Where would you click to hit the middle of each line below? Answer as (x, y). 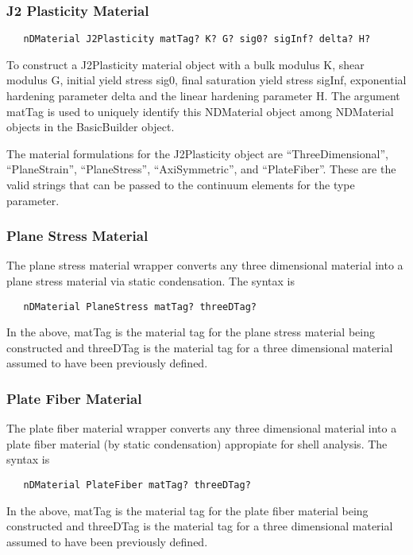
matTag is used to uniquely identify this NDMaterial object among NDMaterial (200, 111)
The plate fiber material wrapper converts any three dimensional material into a (202, 428)
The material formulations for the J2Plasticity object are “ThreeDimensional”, (197, 153)
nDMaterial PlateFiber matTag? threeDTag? (137, 485)
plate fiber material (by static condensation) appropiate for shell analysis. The (197, 443)
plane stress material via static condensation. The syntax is (151, 281)
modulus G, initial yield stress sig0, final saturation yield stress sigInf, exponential (206, 80)
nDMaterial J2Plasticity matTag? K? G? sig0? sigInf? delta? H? (197, 39)
